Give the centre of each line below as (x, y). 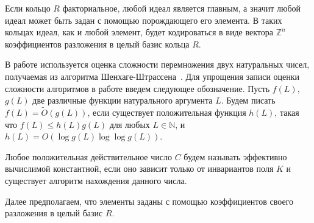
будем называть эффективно (235, 156)
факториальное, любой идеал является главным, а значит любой (182, 8)
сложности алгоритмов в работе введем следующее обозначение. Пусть (137, 88)
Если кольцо (28, 8)
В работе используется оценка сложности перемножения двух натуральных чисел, (157, 64)
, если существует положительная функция (167, 112)
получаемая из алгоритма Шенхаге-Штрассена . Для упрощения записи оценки (152, 76)
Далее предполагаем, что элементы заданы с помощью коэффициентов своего (149, 201)
